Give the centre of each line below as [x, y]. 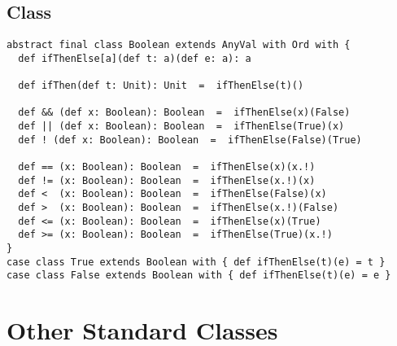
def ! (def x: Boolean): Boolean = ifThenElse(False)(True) [190, 140]
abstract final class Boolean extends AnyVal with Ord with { [179, 45]
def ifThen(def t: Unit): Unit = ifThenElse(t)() [161, 86]
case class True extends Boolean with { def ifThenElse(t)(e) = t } [196, 262]
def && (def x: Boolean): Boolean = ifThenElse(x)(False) [184, 113]
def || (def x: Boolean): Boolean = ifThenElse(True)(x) [181, 127]
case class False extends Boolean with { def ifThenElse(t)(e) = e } [199, 276]
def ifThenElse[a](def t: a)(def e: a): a [135, 58]
